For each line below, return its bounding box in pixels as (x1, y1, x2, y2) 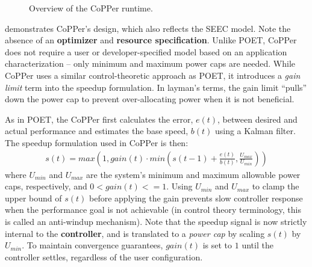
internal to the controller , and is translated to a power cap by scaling (5, 227, 265, 239)
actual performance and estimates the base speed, (5, 124, 189, 137)
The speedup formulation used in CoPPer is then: (5, 136, 189, 149)
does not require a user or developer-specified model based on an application (5, 45, 287, 58)
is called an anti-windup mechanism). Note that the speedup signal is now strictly (5, 215, 307, 227)
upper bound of (5, 191, 62, 204)
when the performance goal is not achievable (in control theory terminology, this (5, 203, 301, 216)
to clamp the (252, 180, 299, 192)
